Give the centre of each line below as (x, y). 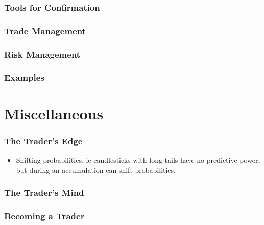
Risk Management (42, 54)
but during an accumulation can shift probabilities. (96, 170)
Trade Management (45, 30)
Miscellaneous (54, 113)
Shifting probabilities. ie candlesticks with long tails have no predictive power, (138, 159)
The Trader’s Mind (44, 193)
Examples (24, 77)
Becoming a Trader (44, 216)
